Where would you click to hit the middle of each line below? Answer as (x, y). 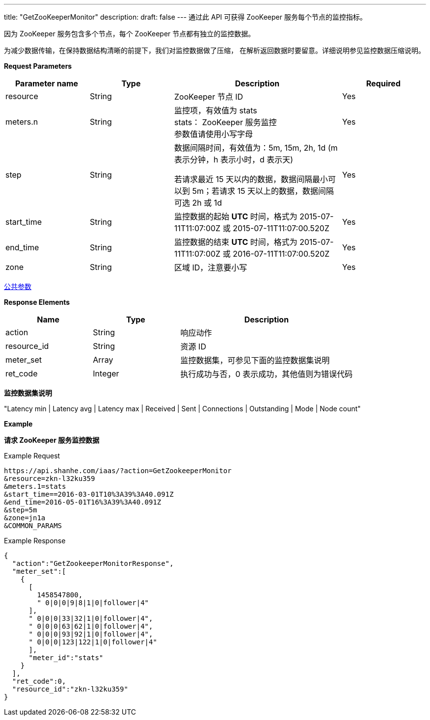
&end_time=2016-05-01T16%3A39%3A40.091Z (83, 502)
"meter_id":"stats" (66, 658)
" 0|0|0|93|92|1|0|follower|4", (91, 634)
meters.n (22, 122)
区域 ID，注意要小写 (211, 267)
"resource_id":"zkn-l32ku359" (70, 689)
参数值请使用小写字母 (214, 134)
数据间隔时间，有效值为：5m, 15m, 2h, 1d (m (256, 148)
